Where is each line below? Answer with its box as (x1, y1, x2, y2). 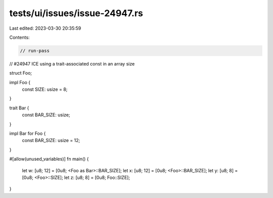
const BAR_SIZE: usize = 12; (22, 138, 80, 144)
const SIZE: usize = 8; (22, 86, 68, 93)
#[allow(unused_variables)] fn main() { (9, 156, 89, 162)
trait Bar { (9, 105, 29, 111)
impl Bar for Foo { (9, 130, 46, 137)
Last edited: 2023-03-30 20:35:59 (9, 25, 81, 31)
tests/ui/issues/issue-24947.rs (9, 8, 144, 19)
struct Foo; (9, 70, 32, 76)
